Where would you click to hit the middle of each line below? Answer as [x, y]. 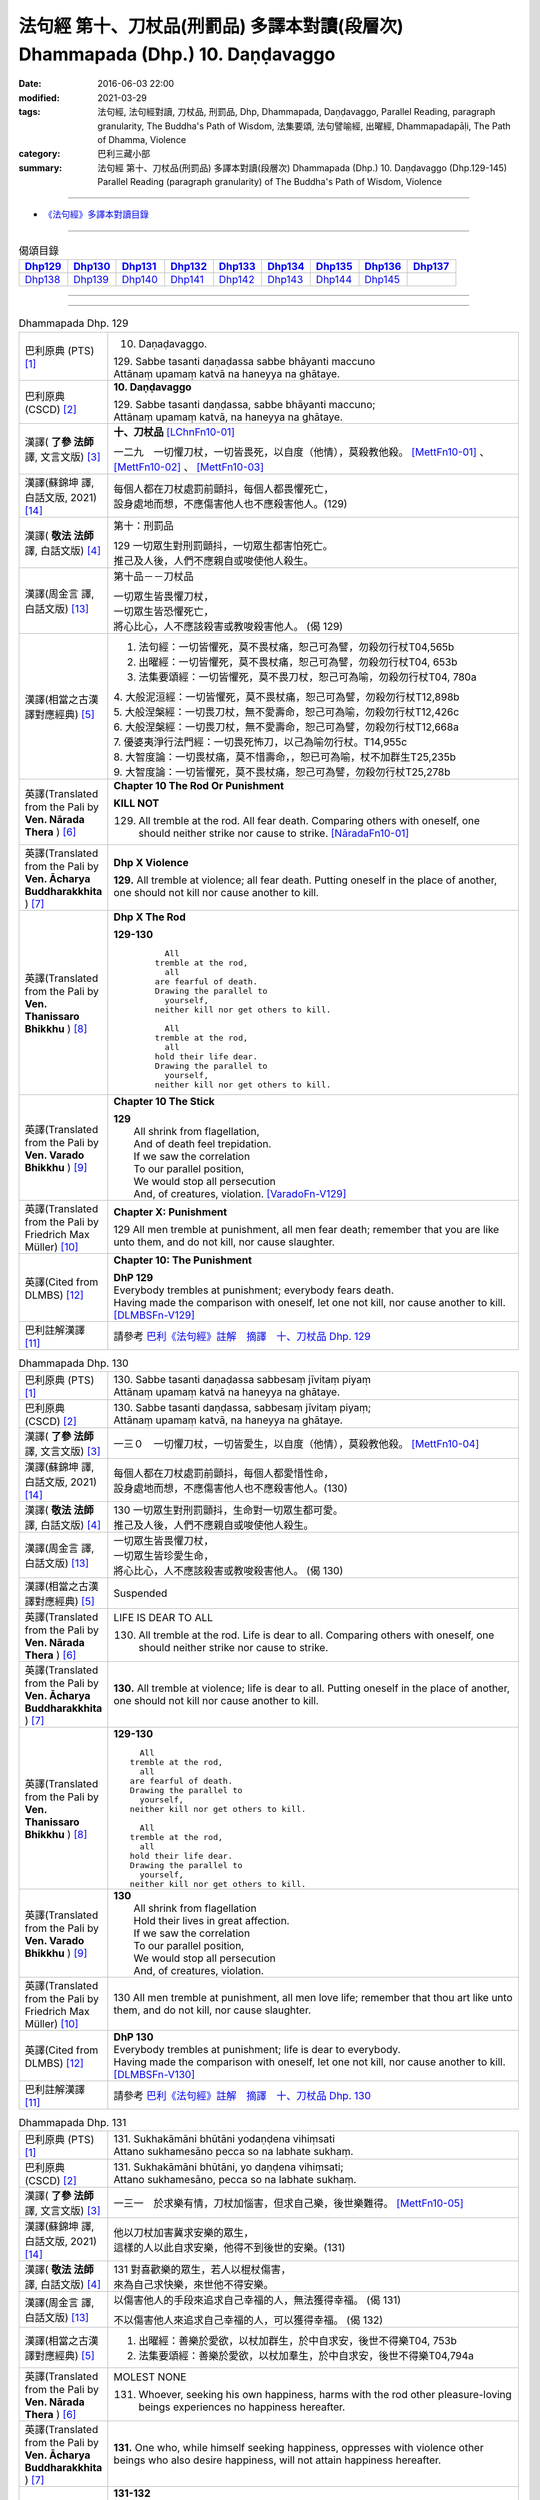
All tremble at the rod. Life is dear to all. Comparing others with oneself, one [316, 1635]
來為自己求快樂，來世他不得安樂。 [193, 2285]
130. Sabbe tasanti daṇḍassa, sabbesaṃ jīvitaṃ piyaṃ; [242, 1407]
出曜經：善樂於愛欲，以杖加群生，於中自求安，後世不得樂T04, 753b [297, 2341]
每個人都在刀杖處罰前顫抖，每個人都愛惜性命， [223, 1473]
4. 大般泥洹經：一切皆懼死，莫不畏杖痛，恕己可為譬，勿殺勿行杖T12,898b [286, 697]
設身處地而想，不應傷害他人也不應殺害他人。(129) [230, 503]
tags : [29, 112]
